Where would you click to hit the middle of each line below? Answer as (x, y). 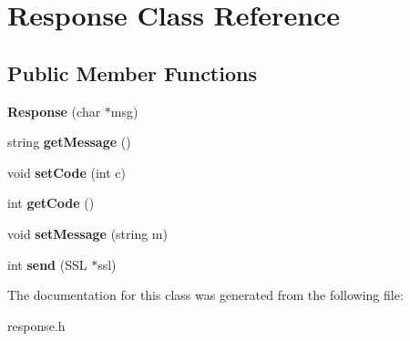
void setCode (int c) (67, 172)
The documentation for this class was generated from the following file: (205, 295)
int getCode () (51, 203)
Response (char (54, 111)
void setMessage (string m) (87, 233)
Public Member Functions (132, 72)
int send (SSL (47, 264)
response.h (36, 325)
